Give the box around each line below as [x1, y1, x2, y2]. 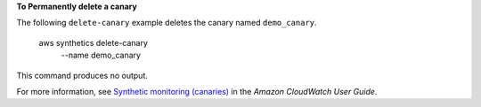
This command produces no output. [16, 70, 149, 80]
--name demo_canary [61, 50, 142, 61]
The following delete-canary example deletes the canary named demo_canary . [16, 18, 317, 28]
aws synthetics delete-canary [38, 37, 149, 48]
